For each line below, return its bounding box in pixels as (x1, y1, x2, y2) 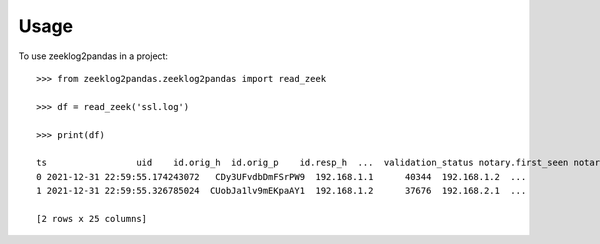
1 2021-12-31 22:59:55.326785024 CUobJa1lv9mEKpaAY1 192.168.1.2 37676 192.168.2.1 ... (36, 185, 527, 197)
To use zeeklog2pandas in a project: (18, 50, 169, 62)
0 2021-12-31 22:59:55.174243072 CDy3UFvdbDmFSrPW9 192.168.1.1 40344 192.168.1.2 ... (36, 171, 527, 182)
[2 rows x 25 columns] (36, 213, 148, 224)
